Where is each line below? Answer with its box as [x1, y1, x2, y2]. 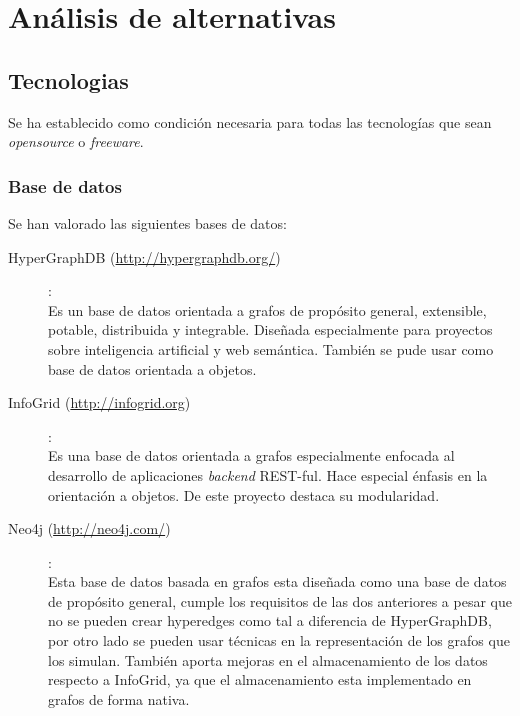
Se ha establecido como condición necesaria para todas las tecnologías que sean [8, 111, 492, 132]
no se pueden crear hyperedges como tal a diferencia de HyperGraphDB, [48, 610, 492, 631]
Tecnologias [8, 64, 129, 95]
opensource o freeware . [8, 131, 144, 152]
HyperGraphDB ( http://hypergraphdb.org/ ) [8, 246, 281, 267]
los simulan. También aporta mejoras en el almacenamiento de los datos [48, 649, 488, 670]
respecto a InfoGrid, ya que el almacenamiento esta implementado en [48, 669, 472, 690]
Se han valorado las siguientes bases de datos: [8, 212, 287, 233]
